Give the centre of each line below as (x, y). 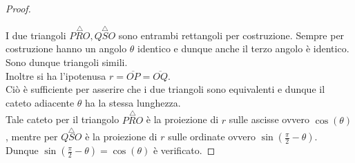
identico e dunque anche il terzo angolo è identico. (243, 48)
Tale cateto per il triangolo (63, 119)
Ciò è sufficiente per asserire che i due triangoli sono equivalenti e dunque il (165, 89)
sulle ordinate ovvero (212, 137)
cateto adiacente (40, 102)
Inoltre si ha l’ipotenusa (56, 75)
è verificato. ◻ (184, 150)
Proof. (18, 8)
